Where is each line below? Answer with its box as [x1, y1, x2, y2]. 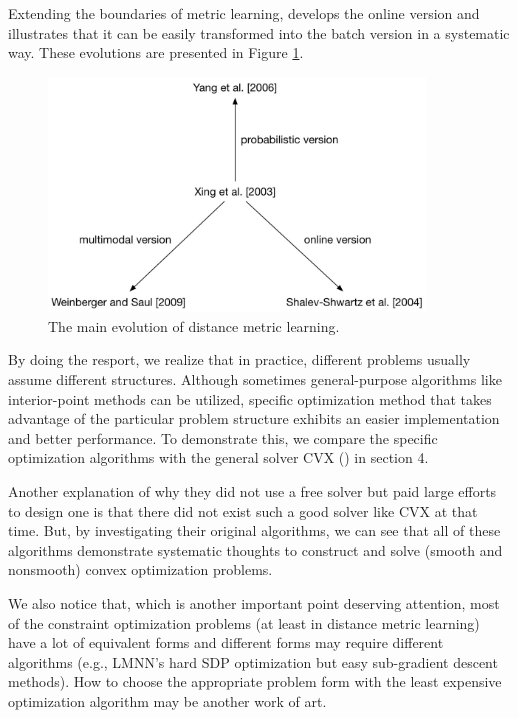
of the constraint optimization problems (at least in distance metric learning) [8, 612, 480, 633]
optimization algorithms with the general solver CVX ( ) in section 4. [8, 447, 429, 468]
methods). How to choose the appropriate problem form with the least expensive [8, 671, 502, 692]
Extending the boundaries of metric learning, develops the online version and [8, 3, 480, 23]
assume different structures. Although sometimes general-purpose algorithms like [8, 369, 502, 390]
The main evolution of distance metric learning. [48, 315, 340, 336]
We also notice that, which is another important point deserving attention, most [8, 592, 500, 613]
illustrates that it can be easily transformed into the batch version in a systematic [8, 22, 510, 43]
